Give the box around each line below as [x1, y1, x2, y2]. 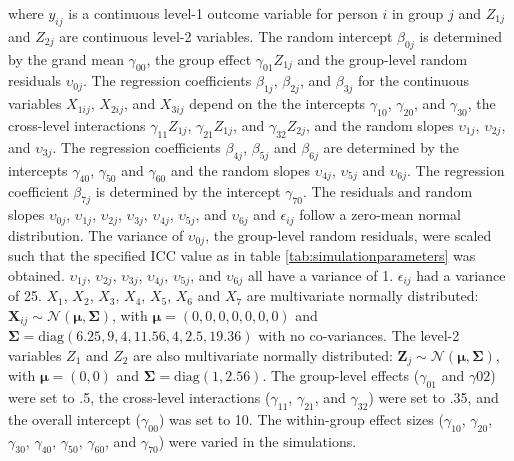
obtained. [8, 264, 65, 285]
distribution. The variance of [8, 224, 184, 245]
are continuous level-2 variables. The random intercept [59, 25, 393, 46]
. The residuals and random [303, 181, 473, 202]
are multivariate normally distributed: [246, 285, 479, 306]
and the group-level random [297, 48, 468, 69]
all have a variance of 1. [247, 264, 394, 285]
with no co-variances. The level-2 [258, 325, 460, 346]
